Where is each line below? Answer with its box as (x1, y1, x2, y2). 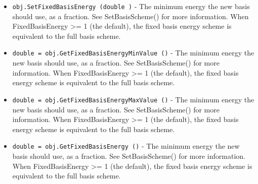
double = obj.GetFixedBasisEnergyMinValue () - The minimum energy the (12, 47, 254, 58)
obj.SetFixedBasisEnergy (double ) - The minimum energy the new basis (12, 1, 250, 11)
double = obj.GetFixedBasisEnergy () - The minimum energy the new (12, 141, 240, 151)
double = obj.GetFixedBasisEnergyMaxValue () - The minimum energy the (12, 94, 254, 104)
